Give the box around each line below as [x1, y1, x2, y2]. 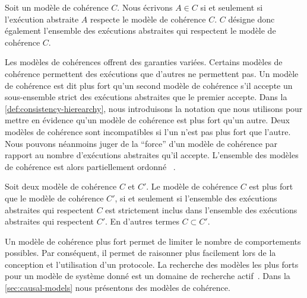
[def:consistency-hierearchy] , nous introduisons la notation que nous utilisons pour [5, 102, 303, 114]
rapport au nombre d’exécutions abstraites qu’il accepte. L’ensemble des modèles [5, 149, 299, 161]
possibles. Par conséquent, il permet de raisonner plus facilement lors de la [5, 246, 276, 259]
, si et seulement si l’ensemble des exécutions [115, 191, 277, 204]
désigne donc [228, 12, 275, 25]
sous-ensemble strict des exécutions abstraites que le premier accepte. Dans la [5, 91, 287, 103]
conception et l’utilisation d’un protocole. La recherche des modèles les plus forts [5, 258, 299, 270]
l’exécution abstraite [5, 12, 79, 25]
